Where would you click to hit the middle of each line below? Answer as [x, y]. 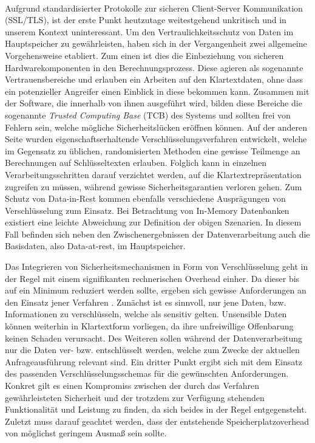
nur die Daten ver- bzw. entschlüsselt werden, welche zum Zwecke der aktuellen [152, 350]
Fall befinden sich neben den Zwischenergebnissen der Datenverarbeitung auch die [157, 234]
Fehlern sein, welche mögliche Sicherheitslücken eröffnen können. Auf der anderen [156, 127]
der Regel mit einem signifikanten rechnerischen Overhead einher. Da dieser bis [152, 278]
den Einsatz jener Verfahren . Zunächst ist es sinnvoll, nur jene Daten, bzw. [146, 302]
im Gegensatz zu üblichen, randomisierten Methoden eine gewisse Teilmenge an [153, 150]
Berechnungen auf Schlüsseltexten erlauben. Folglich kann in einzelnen [136, 163]
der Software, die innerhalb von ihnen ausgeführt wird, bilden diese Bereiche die [154, 103]
